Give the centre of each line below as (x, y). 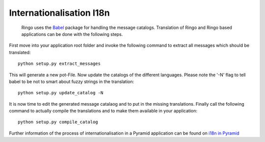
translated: (20, 52)
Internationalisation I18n (59, 13)
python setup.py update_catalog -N (61, 93)
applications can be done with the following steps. (72, 34)
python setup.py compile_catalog (58, 122)
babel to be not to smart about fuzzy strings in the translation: (72, 82)
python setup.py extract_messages (59, 64)
